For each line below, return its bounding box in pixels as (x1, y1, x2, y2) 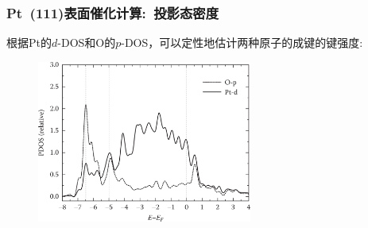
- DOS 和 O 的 (57, 34, 116, 51)
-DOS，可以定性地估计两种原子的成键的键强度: (121, 34, 363, 51)
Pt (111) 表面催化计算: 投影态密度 (6, 2, 219, 22)
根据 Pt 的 (6, 34, 52, 51)
